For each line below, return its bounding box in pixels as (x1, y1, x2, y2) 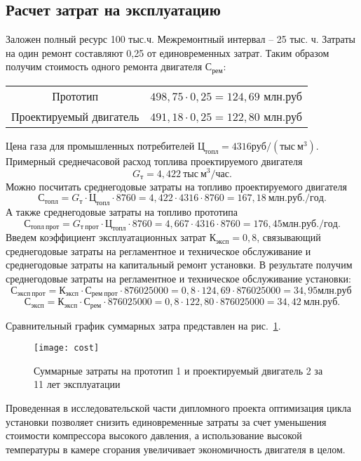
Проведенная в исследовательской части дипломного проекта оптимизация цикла (6, 401, 351, 415)
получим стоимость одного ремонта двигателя (6, 59, 203, 74)
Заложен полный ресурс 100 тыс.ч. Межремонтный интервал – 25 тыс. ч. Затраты (6, 32, 355, 46)
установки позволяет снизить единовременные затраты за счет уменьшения (6, 414, 327, 429)
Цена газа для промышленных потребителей (6, 138, 195, 152)
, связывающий (257, 230, 321, 245)
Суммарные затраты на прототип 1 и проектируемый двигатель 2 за (34, 363, 323, 377)
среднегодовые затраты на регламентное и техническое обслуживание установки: (6, 271, 351, 286)
